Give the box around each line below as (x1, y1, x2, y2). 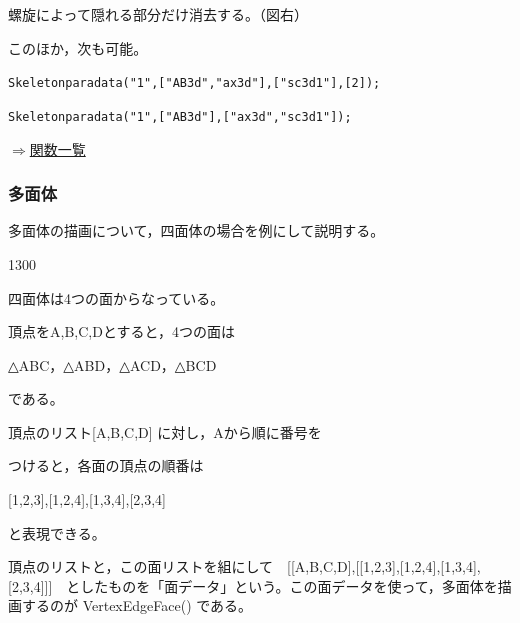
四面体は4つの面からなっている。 (8, 287, 225, 308)
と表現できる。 (8, 522, 106, 543)
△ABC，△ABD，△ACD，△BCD (8, 354, 217, 375)
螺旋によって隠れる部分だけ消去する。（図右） (8, 4, 308, 24)
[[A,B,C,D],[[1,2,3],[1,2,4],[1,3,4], (287, 556, 481, 577)
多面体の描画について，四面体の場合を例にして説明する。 (8, 220, 385, 241)
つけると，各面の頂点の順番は (8, 455, 204, 476)
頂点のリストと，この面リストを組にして (8, 556, 274, 577)
